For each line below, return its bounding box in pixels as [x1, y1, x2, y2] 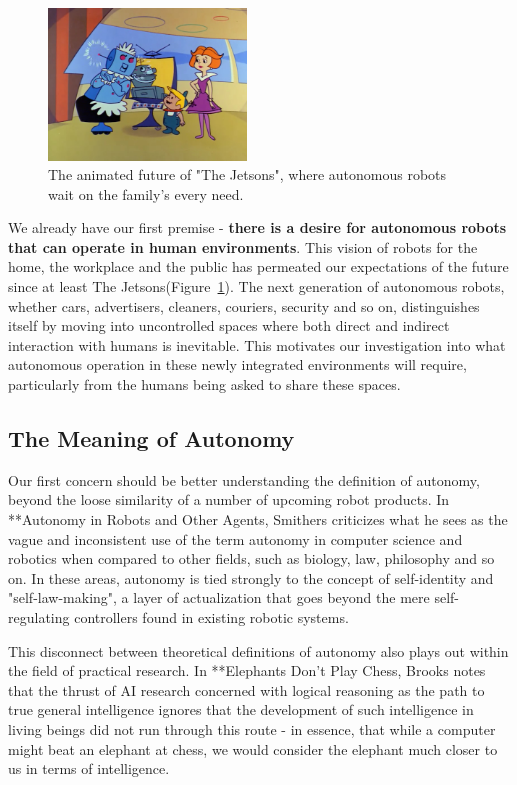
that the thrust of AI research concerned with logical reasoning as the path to [8, 679, 485, 700]
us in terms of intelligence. [8, 758, 170, 779]
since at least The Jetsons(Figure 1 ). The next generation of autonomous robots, [8, 276, 505, 297]
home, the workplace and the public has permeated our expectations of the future [8, 256, 509, 277]
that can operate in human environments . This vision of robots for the [8, 236, 478, 257]
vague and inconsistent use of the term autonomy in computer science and [8, 528, 463, 549]
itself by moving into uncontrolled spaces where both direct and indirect [8, 315, 450, 336]
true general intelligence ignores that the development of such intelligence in [8, 699, 474, 720]
